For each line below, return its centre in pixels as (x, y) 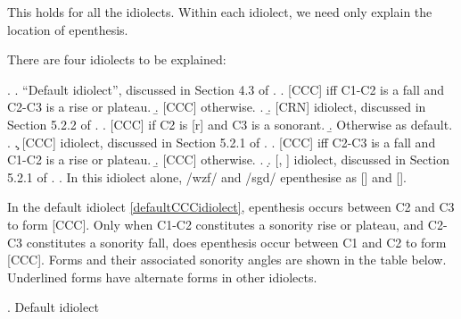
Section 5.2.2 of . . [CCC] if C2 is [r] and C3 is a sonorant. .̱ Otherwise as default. (230, 124)
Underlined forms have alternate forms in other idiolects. (162, 277)
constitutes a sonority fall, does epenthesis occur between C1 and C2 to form (236, 242)
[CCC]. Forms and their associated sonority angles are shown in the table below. (227, 260)
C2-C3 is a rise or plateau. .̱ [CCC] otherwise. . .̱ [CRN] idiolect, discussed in (217, 107)
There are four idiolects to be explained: (117, 59)
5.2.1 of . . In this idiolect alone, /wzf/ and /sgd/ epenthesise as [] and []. (207, 176)
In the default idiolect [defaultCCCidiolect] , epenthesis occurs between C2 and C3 (231, 207)
